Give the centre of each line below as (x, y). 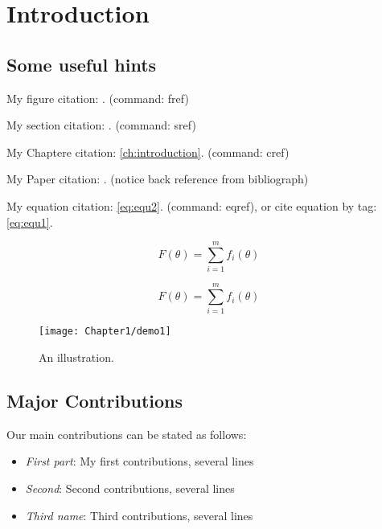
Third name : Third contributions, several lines (139, 515)
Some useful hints (82, 64)
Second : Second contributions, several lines (130, 488)
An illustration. (76, 357)
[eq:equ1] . (30, 221)
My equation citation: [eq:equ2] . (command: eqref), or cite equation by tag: (192, 205)
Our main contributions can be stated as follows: (127, 434)
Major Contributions (95, 401)
